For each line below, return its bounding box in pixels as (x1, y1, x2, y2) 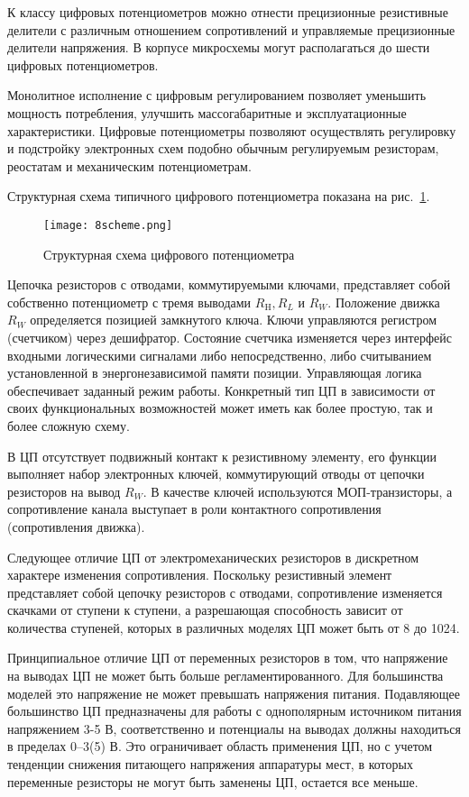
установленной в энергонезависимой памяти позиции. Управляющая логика (7, 363, 422, 382)
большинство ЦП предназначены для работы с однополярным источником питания (7, 701, 462, 720)
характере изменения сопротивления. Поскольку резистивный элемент (7, 565, 392, 584)
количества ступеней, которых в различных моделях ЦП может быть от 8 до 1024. (7, 618, 460, 637)
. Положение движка (327, 292, 440, 311)
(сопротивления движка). (7, 517, 145, 536)
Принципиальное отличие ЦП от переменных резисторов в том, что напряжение (7, 648, 448, 667)
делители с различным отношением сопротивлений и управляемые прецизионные (7, 20, 455, 39)
